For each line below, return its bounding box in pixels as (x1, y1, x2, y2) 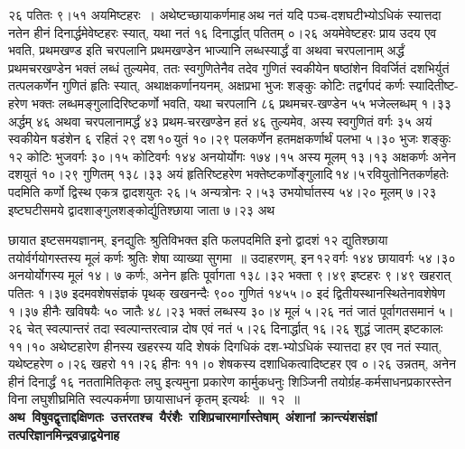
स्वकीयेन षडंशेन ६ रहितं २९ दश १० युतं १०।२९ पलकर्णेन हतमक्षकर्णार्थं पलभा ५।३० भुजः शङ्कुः (8, 129, 451, 148)
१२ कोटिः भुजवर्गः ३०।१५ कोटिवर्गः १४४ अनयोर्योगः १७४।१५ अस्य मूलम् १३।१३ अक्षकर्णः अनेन (8, 146, 456, 165)
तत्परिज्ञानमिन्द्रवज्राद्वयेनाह (8, 425, 120, 444)
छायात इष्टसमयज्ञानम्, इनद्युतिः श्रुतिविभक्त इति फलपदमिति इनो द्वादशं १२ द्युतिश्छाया (8, 230, 388, 249)
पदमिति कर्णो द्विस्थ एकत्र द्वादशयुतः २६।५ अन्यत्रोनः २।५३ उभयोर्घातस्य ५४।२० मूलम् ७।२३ (8, 182, 437, 201)
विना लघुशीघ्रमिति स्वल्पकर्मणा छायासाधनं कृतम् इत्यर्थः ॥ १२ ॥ (8, 389, 301, 408)
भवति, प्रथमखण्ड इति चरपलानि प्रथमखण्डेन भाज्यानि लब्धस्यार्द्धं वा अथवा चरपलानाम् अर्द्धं (8, 41, 405, 60)
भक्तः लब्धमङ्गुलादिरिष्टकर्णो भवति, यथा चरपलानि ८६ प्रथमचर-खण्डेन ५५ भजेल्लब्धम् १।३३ (32, 93, 451, 112)
